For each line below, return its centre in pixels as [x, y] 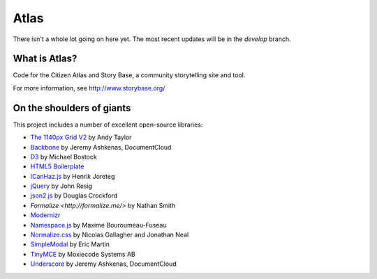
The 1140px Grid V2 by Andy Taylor [81, 137]
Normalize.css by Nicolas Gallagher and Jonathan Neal [110, 235]
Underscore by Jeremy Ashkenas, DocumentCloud [104, 264]
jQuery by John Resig [61, 186]
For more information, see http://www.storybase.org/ [89, 88]
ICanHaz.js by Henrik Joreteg [73, 176]
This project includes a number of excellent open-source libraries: [108, 125]
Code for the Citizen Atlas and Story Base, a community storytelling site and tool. [129, 75]
